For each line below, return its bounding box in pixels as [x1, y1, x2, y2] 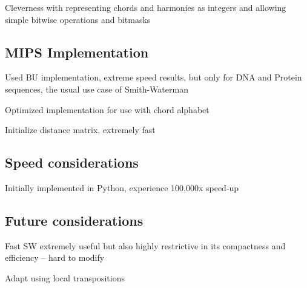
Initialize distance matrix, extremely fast [5, 123, 156, 136]
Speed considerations [5, 153, 139, 172]
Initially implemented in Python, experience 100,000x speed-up [5, 181, 239, 194]
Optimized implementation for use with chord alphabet [5, 103, 210, 116]
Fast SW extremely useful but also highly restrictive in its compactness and [5, 239, 286, 252]
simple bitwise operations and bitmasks [5, 13, 151, 25]
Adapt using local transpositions [5, 271, 125, 284]
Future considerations [5, 211, 144, 229]
